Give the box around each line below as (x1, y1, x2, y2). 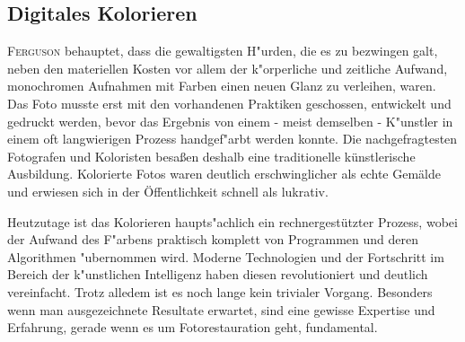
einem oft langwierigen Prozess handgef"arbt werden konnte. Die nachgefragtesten (7, 129, 458, 148)
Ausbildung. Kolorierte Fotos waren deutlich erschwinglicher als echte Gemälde (7, 164, 441, 183)
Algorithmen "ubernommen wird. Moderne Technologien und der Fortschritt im (7, 247, 444, 266)
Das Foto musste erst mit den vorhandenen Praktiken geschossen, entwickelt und (7, 93, 452, 112)
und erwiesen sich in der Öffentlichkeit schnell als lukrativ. (7, 181, 329, 200)
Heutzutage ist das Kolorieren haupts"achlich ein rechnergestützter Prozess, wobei (7, 212, 458, 231)
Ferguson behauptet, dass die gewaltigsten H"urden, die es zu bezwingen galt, (7, 41, 438, 60)
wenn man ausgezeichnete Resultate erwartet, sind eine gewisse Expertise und (7, 300, 435, 319)
